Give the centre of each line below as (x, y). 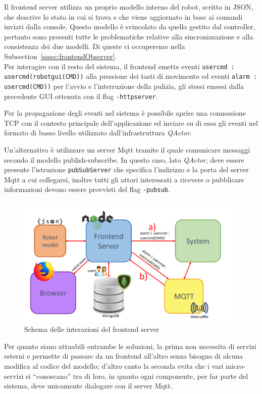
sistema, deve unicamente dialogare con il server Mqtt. (88, 386)
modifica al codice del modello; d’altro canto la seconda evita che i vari (114, 365)
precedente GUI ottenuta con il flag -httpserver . (81, 96)
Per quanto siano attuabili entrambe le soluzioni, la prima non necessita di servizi (130, 346)
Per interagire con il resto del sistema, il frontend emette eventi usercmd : (119, 66)
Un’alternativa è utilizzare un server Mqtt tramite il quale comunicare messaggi (127, 149)
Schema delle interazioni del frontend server (92, 329)
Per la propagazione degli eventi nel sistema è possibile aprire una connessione (125, 113)
